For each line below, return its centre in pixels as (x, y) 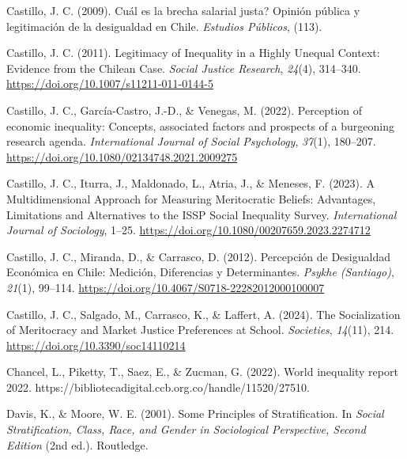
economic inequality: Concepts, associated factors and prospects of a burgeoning (200, 125)
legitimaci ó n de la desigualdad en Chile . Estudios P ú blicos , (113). (164, 26)
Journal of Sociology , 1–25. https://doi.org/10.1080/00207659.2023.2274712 (188, 230)
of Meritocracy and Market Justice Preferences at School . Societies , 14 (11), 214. (200, 330)
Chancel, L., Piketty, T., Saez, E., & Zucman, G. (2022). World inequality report (202, 372)
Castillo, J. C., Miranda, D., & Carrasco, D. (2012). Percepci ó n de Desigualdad (198, 256)
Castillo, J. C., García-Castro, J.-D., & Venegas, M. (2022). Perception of (185, 110)
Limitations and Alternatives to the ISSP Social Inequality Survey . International (202, 214)
